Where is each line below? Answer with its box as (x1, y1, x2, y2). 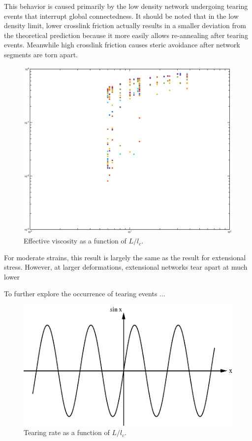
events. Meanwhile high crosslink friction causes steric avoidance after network (4, 40, 240, 50)
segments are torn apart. (4, 49, 78, 59)
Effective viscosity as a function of (24, 236, 126, 246)
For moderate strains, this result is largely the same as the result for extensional (4, 252, 246, 262)
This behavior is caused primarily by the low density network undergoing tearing (4, 1, 248, 11)
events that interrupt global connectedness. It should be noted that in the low (4, 10, 239, 21)
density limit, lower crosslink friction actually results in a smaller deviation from (4, 20, 246, 31)
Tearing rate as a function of (24, 427, 110, 438)
